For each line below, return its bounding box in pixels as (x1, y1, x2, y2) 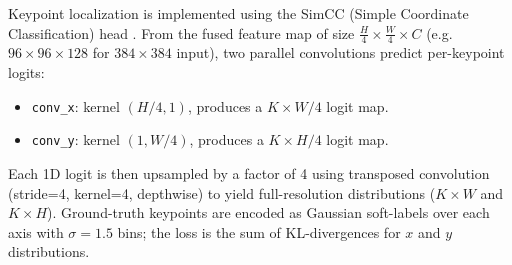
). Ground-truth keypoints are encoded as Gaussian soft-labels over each (47, 202, 490, 223)
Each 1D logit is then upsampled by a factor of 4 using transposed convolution (8, 162, 490, 183)
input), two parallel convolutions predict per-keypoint (176, 42, 505, 63)
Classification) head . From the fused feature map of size (8, 22, 355, 43)
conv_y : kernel (31, 129, 120, 150)
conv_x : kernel (31, 95, 120, 116)
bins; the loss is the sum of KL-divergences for (117, 221, 401, 242)
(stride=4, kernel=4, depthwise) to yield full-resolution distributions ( (8, 182, 436, 203)
